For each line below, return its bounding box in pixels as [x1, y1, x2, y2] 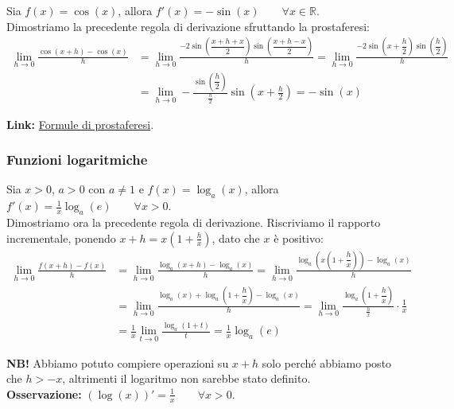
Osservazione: [6, 385, 82, 402]
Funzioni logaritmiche [6, 150, 148, 169]
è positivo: [274, 229, 324, 246]
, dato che [211, 229, 260, 246]
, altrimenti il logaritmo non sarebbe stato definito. [62, 370, 311, 387]
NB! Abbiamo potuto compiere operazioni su [6, 354, 229, 371]
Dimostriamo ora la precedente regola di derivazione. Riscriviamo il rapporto [6, 214, 381, 231]
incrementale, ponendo [6, 229, 116, 246]
